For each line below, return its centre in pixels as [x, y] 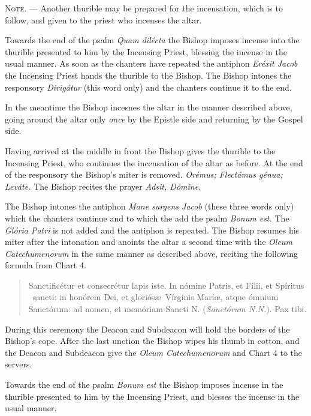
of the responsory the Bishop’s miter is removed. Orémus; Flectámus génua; [144, 174]
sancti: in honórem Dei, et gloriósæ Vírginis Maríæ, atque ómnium [155, 297]
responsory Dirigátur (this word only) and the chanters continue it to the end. [148, 87]
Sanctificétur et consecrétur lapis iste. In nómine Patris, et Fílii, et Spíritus [166, 285]
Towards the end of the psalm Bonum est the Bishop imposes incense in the [144, 384]
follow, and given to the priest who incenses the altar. [103, 20]
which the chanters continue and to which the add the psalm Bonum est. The [147, 218]
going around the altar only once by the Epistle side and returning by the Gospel [154, 119]
